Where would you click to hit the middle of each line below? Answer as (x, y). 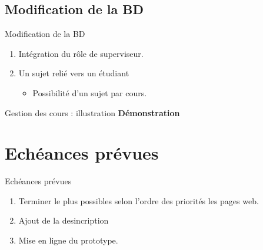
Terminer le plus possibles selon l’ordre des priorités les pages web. (139, 200)
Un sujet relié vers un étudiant (74, 73)
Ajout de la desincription (64, 220)
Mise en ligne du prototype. (68, 240)
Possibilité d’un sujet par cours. (90, 92)
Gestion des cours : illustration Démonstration (92, 112)
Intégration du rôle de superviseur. (81, 53)
